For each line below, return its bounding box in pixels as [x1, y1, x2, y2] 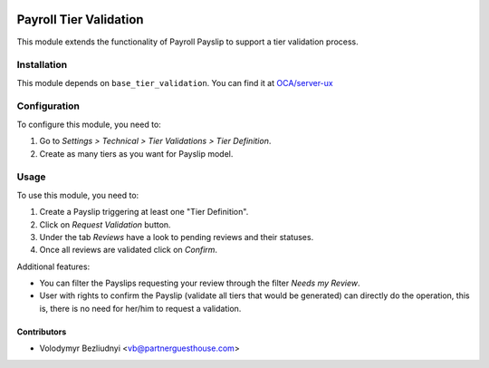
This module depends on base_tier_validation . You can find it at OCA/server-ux [16, 77, 334, 88]
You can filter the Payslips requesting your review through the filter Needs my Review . [39, 277, 360, 289]
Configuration [16, 100, 81, 112]
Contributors [16, 326, 67, 337]
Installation [16, 59, 68, 72]
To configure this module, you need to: [16, 119, 162, 130]
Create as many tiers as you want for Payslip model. [39, 148, 234, 159]
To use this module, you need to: [16, 189, 139, 200]
